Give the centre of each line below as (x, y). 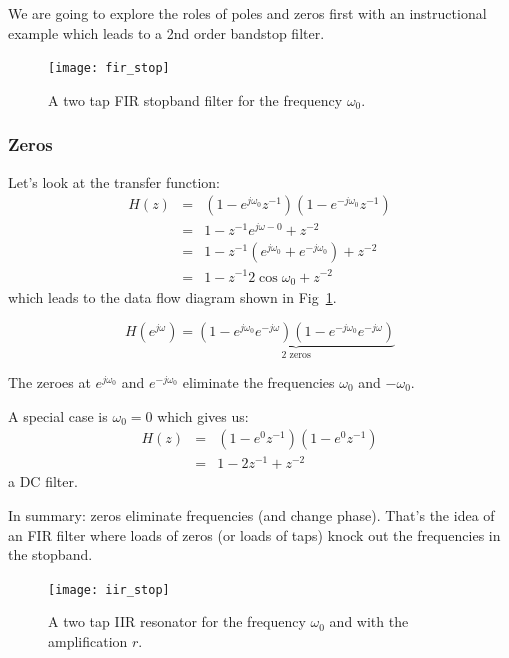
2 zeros (296, 355)
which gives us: (203, 415)
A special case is (58, 415)
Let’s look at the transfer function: (114, 181)
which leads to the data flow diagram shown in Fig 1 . (172, 296)
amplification (88, 640)
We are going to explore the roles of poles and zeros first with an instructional (247, 13)
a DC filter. (43, 481)
